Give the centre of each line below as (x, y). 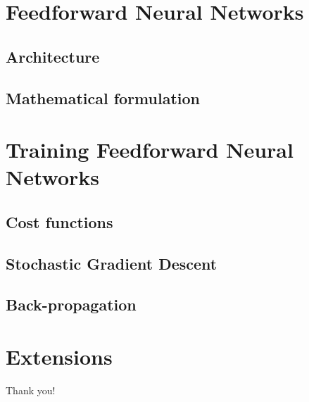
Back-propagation (71, 304)
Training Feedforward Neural (150, 150)
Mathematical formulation (103, 98)
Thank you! (31, 390)
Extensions (59, 357)
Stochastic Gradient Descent (112, 263)
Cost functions (59, 221)
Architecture (53, 56)
